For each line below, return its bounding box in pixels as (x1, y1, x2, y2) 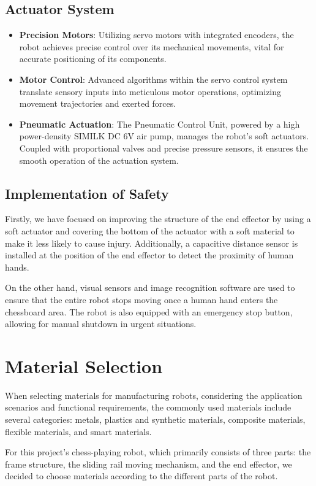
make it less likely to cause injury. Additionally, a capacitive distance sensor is (5, 236, 298, 249)
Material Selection (5, 353, 163, 378)
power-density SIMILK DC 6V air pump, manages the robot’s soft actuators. (19, 129, 309, 142)
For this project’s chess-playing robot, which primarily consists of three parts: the (5, 445, 311, 458)
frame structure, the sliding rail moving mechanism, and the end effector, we (5, 457, 292, 470)
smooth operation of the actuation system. (19, 153, 179, 166)
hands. (5, 260, 29, 273)
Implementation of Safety (5, 183, 169, 202)
